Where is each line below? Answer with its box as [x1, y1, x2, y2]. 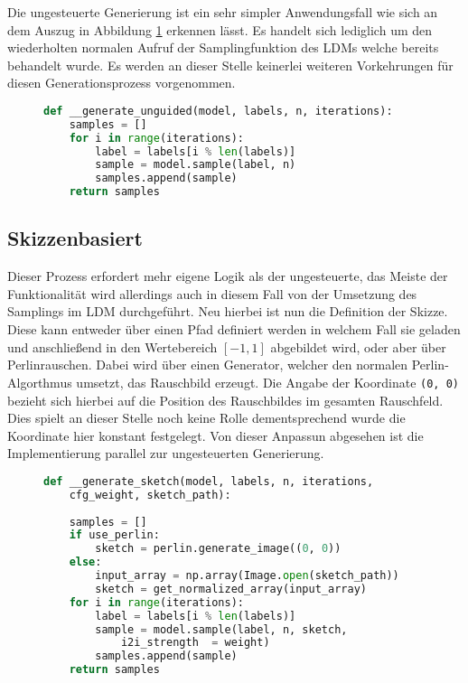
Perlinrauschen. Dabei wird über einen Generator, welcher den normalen [7, 355, 408, 374]
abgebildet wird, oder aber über [270, 337, 446, 356]
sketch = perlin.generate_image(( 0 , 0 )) [95, 542, 342, 556]
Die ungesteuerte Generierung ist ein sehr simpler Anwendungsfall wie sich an [7, 3, 438, 21]
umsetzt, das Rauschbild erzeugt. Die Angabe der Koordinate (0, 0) [76, 372, 459, 391]
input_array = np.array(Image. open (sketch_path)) [95, 569, 399, 583]
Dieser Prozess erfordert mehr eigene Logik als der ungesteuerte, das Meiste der [7, 267, 448, 285]
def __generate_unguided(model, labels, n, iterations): [43, 104, 393, 117]
